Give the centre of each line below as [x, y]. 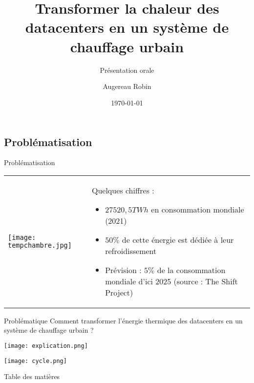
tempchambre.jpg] [40, 245]
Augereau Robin [127, 86]
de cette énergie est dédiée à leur [178, 239]
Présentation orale [127, 70]
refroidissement [131, 251]
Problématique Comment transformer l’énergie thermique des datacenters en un [123, 320]
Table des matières [32, 376]
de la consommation [191, 270]
